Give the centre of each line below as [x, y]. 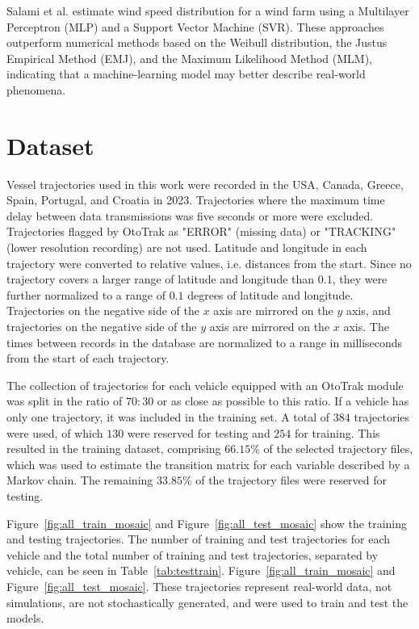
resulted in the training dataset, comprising [114, 449]
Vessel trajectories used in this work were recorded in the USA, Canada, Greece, [205, 184]
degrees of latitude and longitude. [270, 294]
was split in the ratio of [65, 401]
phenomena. [36, 89]
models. [25, 618]
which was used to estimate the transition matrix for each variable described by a [208, 464]
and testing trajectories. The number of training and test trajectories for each [199, 539]
